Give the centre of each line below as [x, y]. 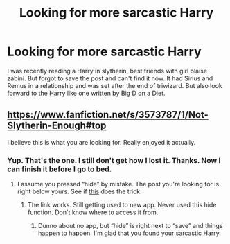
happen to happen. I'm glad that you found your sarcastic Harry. [130, 233]
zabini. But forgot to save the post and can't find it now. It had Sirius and [110, 78]
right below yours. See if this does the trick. [79, 191]
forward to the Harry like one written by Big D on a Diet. [86, 93]
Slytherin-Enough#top [57, 126]
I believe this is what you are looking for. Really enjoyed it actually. [101, 142]
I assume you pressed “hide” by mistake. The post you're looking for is [118, 184]
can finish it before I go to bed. [60, 169]
